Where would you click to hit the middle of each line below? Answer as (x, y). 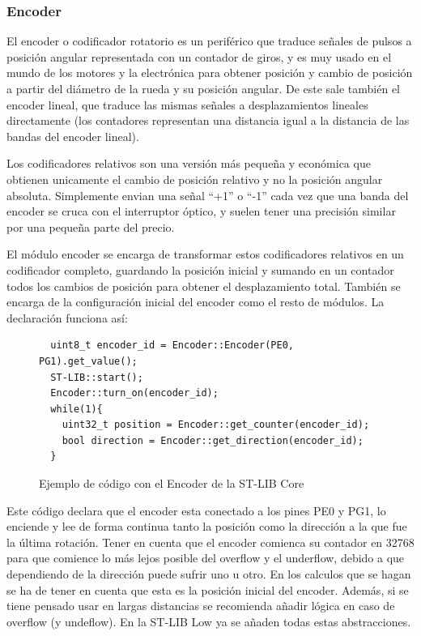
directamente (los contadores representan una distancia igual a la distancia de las (208, 120)
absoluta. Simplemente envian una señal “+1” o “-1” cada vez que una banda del (208, 195)
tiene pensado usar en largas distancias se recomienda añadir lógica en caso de (201, 606)
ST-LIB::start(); (97, 377)
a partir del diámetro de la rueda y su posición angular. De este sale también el (204, 88)
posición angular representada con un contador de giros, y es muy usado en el (199, 56)
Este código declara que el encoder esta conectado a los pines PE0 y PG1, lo (196, 510)
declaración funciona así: (67, 317)
